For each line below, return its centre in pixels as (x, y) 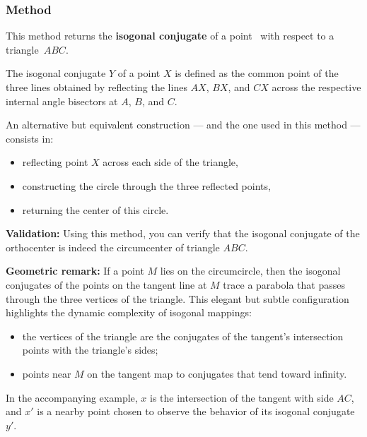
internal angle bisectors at (62, 101)
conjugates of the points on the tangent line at (106, 284)
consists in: (30, 138)
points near (47, 373)
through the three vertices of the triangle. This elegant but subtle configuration (177, 298)
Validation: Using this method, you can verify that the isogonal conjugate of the (183, 233)
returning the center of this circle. (95, 209)
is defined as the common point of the (257, 73)
